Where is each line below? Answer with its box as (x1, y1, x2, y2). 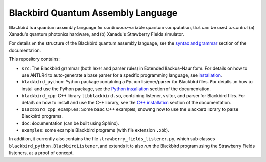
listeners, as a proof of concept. (9, 150, 74, 156)
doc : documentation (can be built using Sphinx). (21, 120, 119, 126)
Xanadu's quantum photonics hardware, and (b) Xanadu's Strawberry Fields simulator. (9, 31, 184, 37)
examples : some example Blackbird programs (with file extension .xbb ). (21, 127, 169, 133)
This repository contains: (9, 56, 60, 62)
